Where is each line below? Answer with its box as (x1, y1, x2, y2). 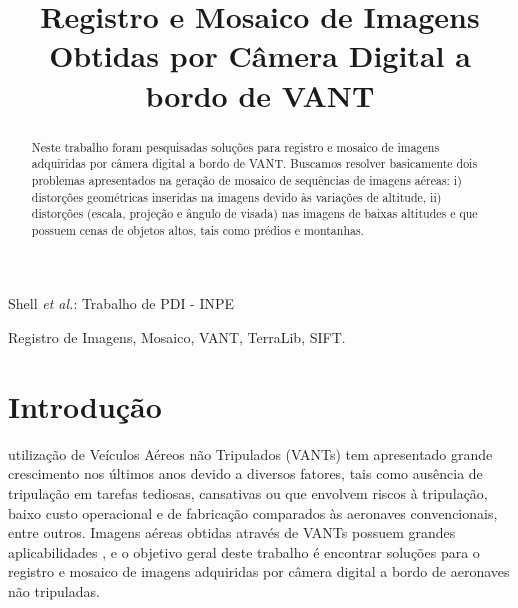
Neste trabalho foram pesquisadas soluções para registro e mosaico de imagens (31, 138, 440, 155)
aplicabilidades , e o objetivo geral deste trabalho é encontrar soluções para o (8, 541, 480, 562)
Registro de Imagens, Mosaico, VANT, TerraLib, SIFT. (8, 327, 346, 348)
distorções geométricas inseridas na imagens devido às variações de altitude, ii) (31, 188, 442, 205)
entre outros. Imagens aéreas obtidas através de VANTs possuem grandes (8, 522, 456, 543)
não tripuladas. (8, 580, 100, 601)
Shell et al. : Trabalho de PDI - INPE (8, 293, 235, 314)
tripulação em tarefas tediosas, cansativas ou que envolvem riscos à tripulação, (8, 482, 488, 503)
